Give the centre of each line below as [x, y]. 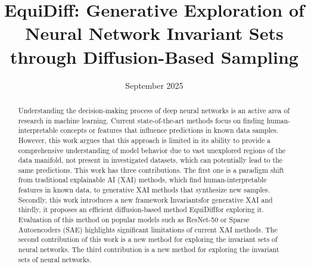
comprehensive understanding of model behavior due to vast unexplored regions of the [152, 150]
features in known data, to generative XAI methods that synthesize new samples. [144, 190]
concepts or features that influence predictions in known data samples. [170, 130]
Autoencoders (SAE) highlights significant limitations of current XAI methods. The [148, 229]
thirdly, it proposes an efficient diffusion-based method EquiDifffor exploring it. [141, 209]
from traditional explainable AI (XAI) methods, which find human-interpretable [142, 180]
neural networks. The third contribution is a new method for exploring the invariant [149, 249]
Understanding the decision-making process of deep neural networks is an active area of [154, 110]
